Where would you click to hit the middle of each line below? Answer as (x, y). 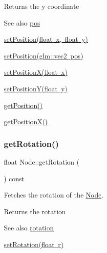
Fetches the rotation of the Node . (54, 195)
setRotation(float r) (34, 244)
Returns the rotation (35, 211)
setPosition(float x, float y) (46, 39)
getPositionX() (26, 122)
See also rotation (29, 228)
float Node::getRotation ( (42, 161)
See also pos (22, 22)
